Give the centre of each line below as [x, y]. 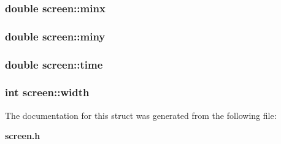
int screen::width [47, 92]
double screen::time [54, 64]
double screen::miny [55, 36]
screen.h [23, 136]
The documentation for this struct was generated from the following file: [141, 115]
